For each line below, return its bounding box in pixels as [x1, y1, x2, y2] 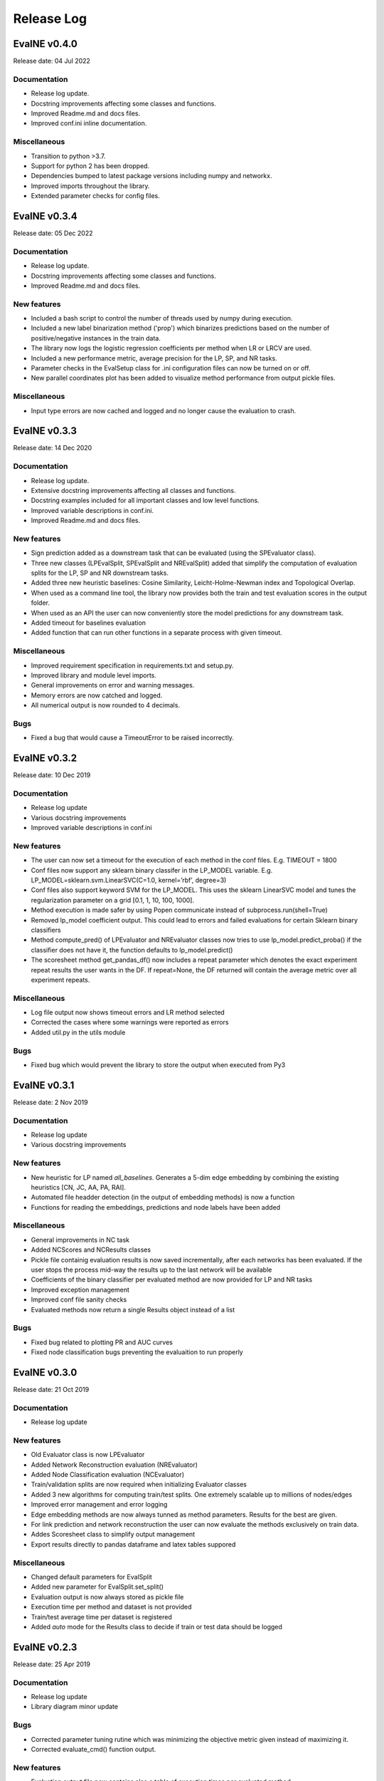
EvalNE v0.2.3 [13, 1641, 78, 1653]
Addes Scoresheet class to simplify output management [31, 1530, 196, 1539]
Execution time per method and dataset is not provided [31, 1603, 192, 1611]
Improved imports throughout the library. [31, 182, 150, 190]
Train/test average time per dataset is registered [31, 1612, 172, 1621]
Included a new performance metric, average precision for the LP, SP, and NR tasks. [31, 353, 277, 363]
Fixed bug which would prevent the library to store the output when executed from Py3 [31, 1060, 286, 1069]
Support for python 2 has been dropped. [31, 161, 149, 170]
